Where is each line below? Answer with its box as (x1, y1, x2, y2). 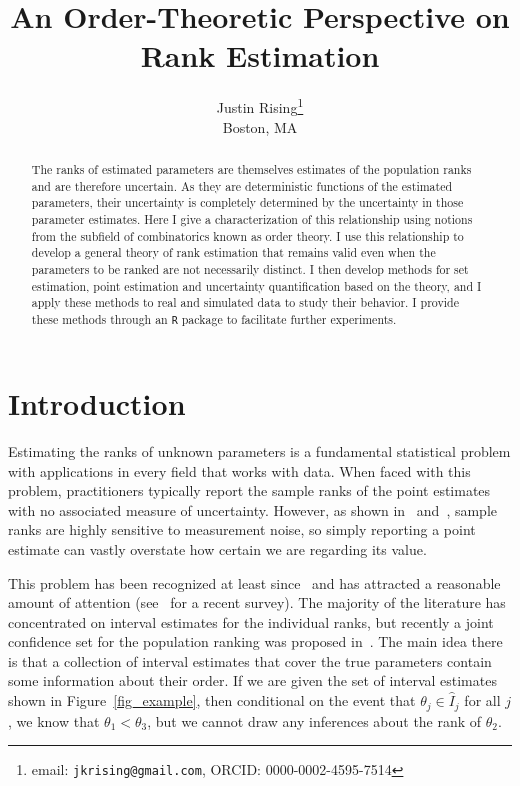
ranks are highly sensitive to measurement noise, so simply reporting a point (8, 519, 476, 540)
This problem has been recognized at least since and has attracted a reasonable (8, 572, 501, 593)
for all (464, 690, 501, 711)
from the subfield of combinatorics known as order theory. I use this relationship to (31, 227, 464, 244)
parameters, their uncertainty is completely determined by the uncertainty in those (31, 194, 464, 211)
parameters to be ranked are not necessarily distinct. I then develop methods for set (31, 260, 469, 277)
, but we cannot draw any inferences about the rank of (147, 710, 482, 731)
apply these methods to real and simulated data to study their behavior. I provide (31, 294, 459, 311)
